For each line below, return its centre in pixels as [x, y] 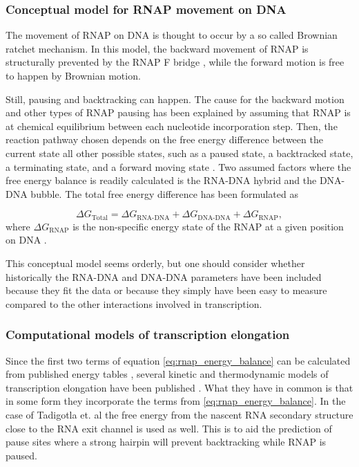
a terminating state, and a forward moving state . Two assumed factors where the [178, 166]
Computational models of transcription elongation [148, 335]
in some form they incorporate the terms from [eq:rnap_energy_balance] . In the [176, 401]
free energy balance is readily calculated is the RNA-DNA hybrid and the [161, 180]
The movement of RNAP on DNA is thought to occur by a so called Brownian [172, 35]
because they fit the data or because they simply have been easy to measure [166, 290]
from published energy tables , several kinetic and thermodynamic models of [167, 374]
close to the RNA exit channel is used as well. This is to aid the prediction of [169, 428]
